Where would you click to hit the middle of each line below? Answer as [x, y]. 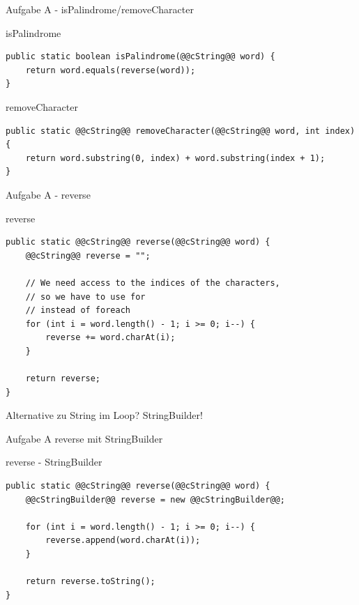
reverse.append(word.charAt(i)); [123, 541]
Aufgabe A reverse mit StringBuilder [84, 438]
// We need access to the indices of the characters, [153, 283]
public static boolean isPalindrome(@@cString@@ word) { [140, 57]
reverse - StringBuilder [54, 462]
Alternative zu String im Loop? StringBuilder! [104, 415]
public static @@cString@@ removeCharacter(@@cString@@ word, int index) [181, 131]
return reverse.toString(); [90, 582]
